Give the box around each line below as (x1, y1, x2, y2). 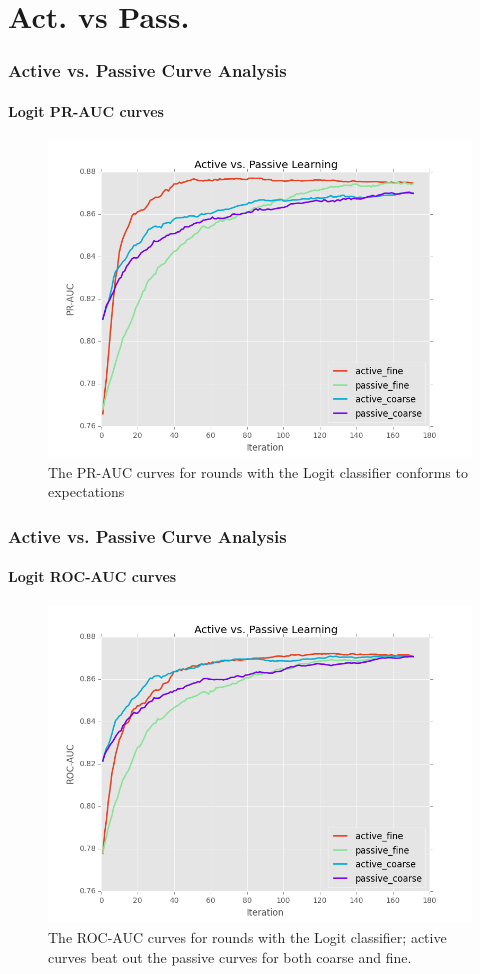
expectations (48, 481, 125, 502)
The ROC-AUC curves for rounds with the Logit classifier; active (48, 927, 447, 948)
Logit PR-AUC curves (8, 100, 164, 121)
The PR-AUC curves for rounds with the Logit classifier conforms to (48, 461, 468, 482)
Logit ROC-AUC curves (8, 566, 177, 587)
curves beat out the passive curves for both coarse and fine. (48, 946, 412, 967)
